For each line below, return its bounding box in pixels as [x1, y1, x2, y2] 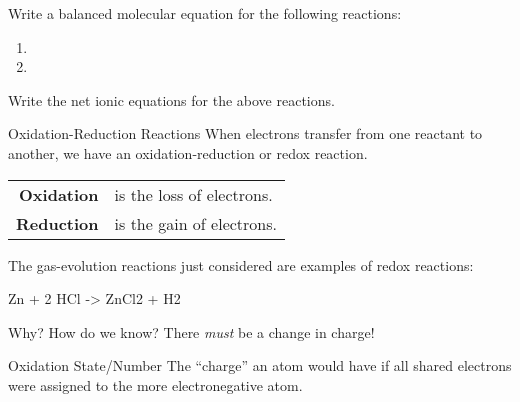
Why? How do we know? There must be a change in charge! [8, 321, 375, 342]
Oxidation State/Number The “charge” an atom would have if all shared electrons [8, 355, 512, 376]
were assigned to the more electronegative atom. [8, 374, 303, 395]
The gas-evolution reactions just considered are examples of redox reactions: [8, 254, 474, 275]
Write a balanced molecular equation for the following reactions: [8, 3, 402, 23]
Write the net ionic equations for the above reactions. [8, 89, 335, 110]
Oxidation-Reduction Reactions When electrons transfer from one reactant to [8, 123, 483, 144]
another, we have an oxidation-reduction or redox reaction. [8, 142, 368, 163]
